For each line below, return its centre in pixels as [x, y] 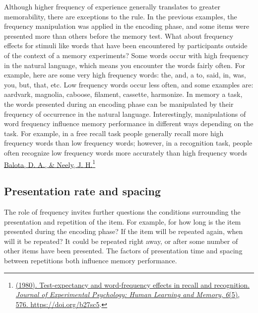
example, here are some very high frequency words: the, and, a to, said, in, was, [125, 75]
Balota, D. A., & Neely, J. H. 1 [50, 163]
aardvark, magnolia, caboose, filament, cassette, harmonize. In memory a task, [123, 94]
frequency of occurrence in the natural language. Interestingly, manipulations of [125, 114]
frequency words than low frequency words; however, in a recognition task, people [128, 143]
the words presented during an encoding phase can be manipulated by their [119, 104]
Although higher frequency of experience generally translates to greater [112, 6]
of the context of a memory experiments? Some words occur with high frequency [127, 55]
